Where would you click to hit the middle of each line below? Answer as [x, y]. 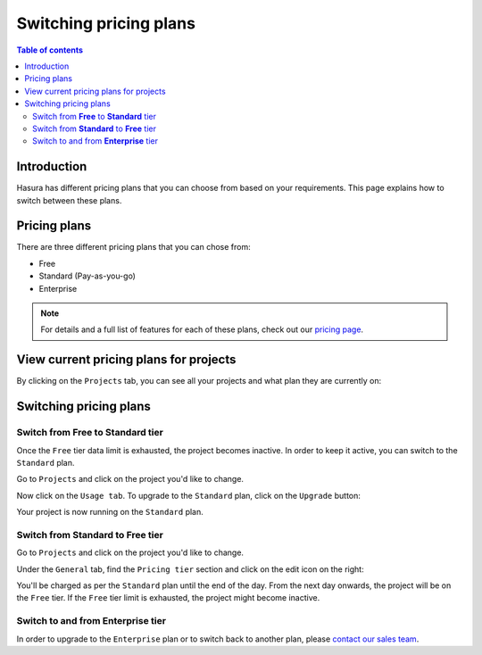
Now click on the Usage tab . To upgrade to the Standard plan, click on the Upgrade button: [189, 495]
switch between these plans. [69, 200]
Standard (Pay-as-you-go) [87, 276]
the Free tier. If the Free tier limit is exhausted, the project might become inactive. [168, 598]
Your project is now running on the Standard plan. [110, 512]
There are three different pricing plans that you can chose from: [133, 247]
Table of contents [50, 50]
